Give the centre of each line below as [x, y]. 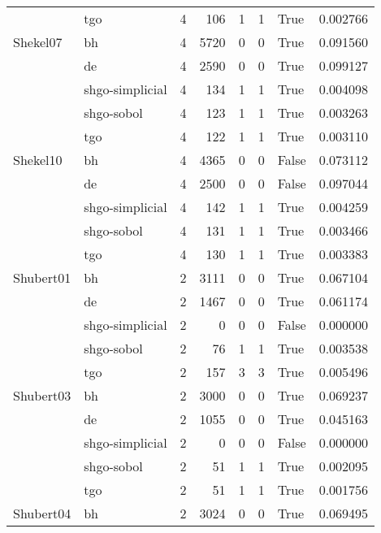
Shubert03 [42, 395]
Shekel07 [38, 42]
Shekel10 [38, 160]
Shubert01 [42, 277]
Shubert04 [42, 513]
